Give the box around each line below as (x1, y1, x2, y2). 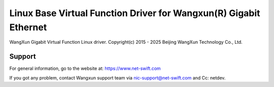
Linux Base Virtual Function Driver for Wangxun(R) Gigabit (9, 8, 261, 19)
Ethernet (9, 22, 47, 33)
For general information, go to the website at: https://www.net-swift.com (9, 65, 161, 71)
